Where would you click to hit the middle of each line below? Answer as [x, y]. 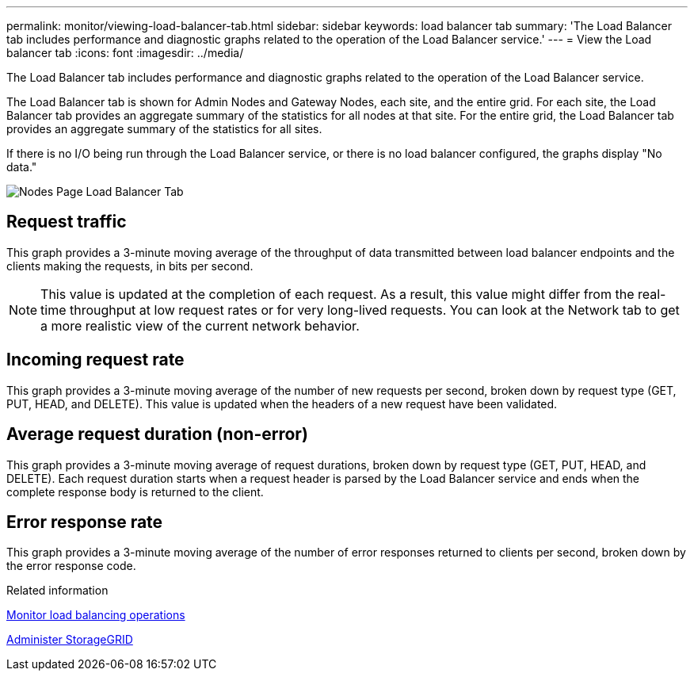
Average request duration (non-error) [157, 434]
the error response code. [71, 566]
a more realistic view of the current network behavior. [200, 325]
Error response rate [85, 522]
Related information [57, 591]
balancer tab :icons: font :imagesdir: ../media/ [125, 53]
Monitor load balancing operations [96, 615]
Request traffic [67, 222]
